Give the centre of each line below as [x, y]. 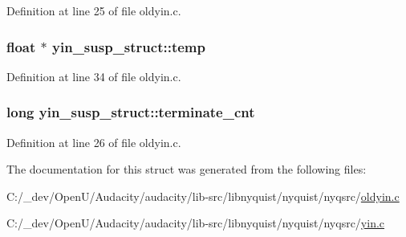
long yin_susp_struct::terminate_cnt [131, 112]
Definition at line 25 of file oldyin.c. [94, 10]
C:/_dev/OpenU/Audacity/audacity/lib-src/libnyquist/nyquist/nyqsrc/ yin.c [196, 223]
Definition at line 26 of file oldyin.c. [94, 142]
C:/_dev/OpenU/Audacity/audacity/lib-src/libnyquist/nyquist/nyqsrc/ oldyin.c [203, 196]
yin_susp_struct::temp [129, 46]
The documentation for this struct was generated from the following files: [187, 169]
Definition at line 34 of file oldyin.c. [94, 76]
